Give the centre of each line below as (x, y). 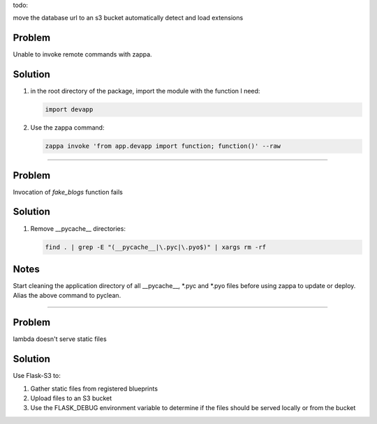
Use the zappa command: (67, 128)
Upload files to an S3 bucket (71, 398)
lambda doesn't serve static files (60, 339)
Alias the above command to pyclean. (67, 296)
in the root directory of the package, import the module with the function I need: (145, 91)
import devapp (69, 109)
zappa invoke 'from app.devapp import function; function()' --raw (163, 146)
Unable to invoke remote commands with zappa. (83, 54)
